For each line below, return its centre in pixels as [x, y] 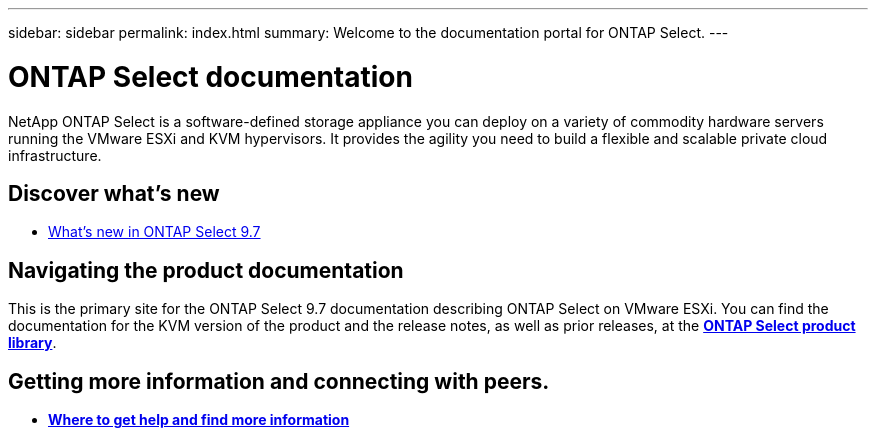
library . [32, 343]
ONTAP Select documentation [210, 76]
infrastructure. [55, 155]
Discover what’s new [114, 193]
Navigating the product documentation [206, 270]
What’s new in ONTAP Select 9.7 [154, 232]
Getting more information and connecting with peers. [279, 381]
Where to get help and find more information [199, 420]
